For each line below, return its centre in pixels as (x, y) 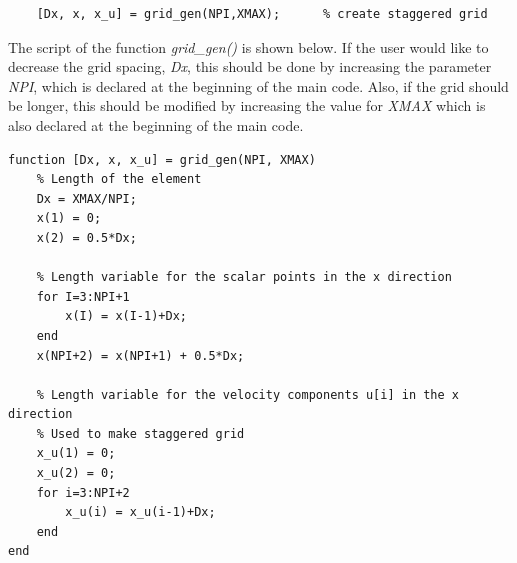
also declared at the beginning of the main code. (156, 124)
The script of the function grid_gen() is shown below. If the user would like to (248, 46)
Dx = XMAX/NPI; (86, 198)
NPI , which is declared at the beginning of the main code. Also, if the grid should (258, 85)
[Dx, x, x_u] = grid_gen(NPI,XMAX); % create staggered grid (262, 14)
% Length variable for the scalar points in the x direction (244, 277)
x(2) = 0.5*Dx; (86, 237)
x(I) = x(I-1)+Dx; (126, 316)
